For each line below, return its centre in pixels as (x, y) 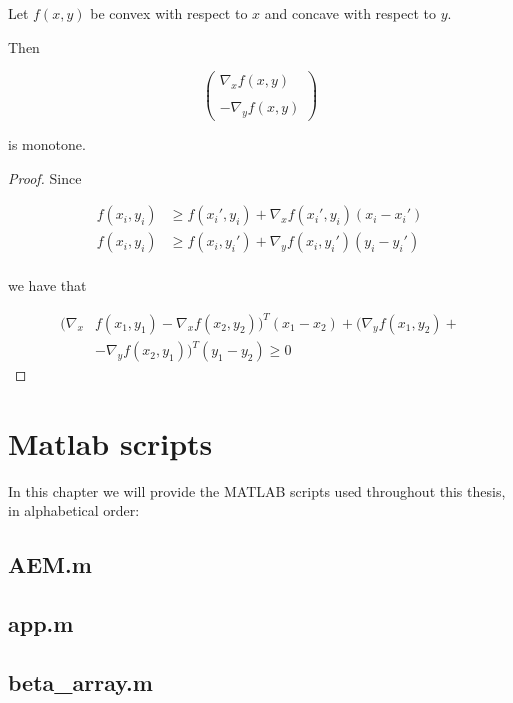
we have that (47, 285)
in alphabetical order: (74, 510)
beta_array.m (80, 681)
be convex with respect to (169, 13)
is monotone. (47, 144)
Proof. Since (45, 177)
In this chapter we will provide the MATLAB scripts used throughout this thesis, (257, 490)
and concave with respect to (350, 13)
